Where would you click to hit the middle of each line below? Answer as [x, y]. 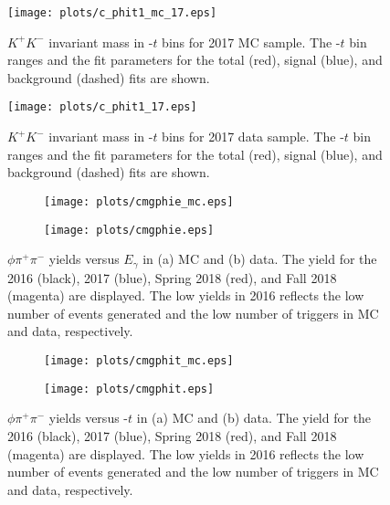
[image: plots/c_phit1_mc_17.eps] [112, 13]
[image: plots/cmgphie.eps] [129, 230]
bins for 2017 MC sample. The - [251, 42]
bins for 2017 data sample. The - [253, 137]
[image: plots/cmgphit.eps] [129, 389]
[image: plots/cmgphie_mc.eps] [139, 201]
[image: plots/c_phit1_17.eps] [102, 107]
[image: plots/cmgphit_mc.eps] [139, 361]
